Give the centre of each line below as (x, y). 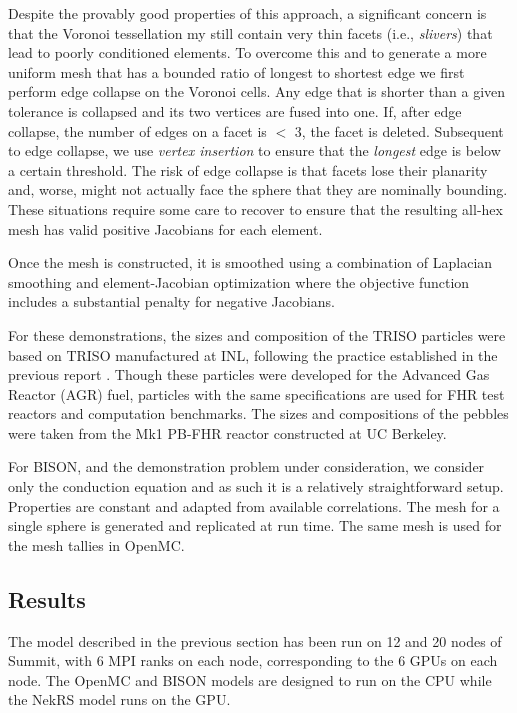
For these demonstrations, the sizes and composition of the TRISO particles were (257, 334)
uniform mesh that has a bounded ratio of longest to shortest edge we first (236, 71)
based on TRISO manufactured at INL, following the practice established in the (253, 354)
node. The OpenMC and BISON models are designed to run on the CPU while (250, 679)
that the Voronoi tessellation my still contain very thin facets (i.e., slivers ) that (250, 32)
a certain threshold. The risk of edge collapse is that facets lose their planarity (248, 169)
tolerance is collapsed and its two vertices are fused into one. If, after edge (235, 110)
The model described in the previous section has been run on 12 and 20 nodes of (255, 640)
